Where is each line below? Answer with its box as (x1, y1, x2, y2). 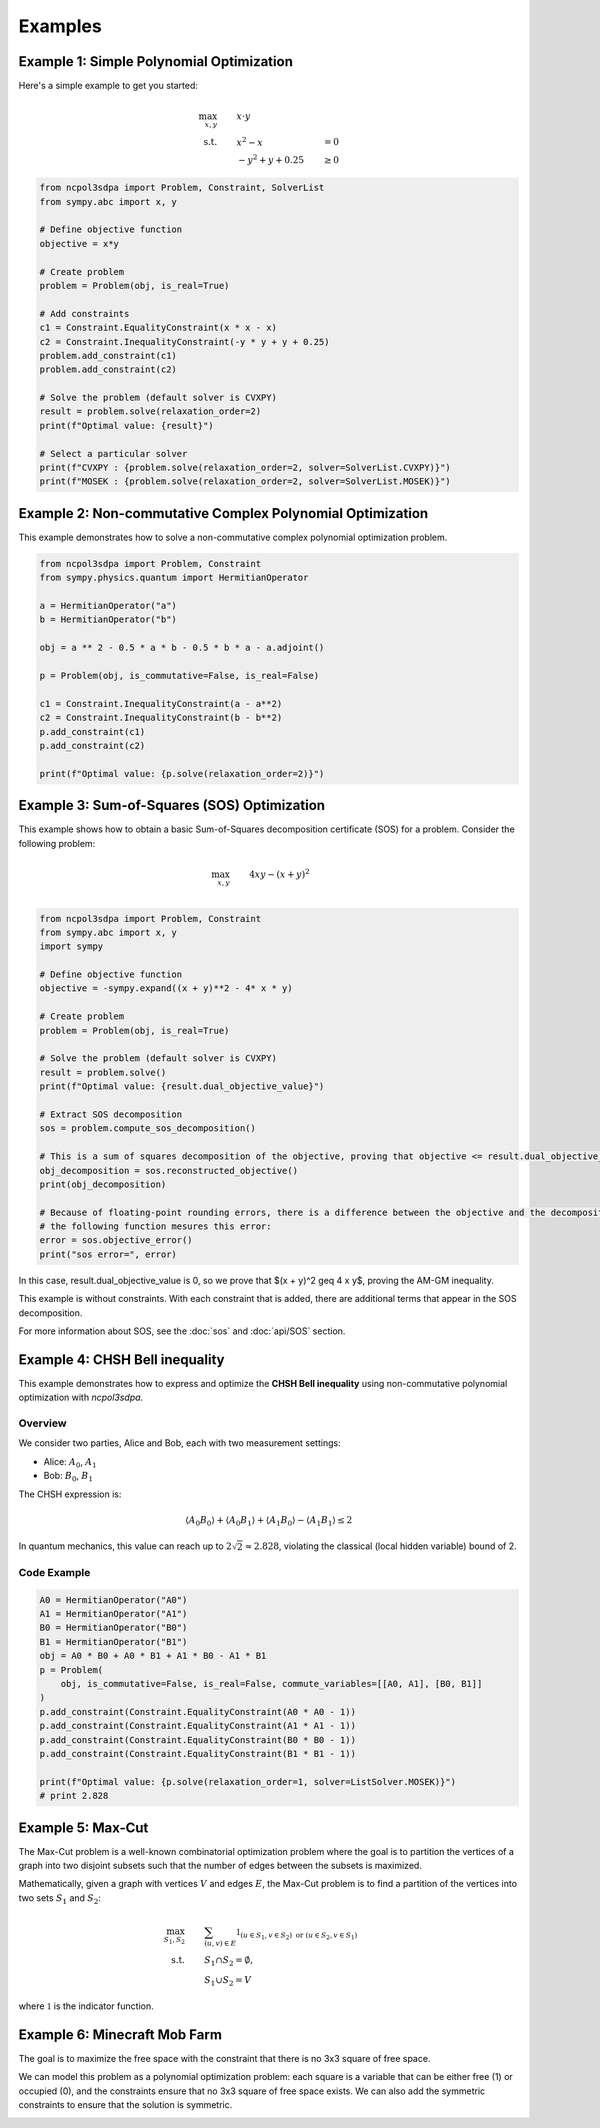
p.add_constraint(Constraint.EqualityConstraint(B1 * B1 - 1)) (39, 1748, 357, 1759)
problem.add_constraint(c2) (39, 364, 177, 375)
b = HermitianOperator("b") (39, 614, 177, 625)
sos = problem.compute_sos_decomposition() (39, 1123, 257, 1134)
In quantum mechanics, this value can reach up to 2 (18, 1540, 232, 1552)
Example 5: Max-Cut (18, 1819, 149, 1836)
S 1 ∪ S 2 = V (203, 1974, 252, 1988)
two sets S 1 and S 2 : (18, 1891, 102, 1906)
